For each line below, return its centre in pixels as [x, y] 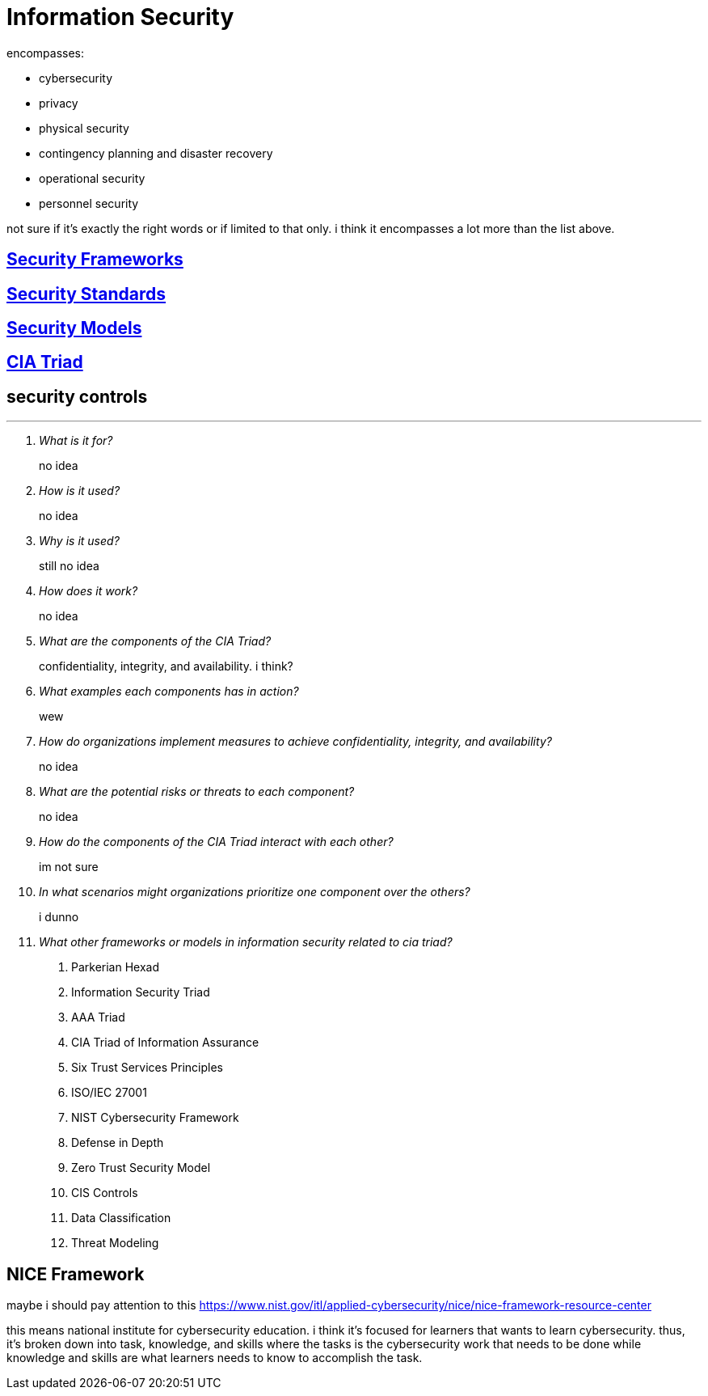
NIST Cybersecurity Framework [155, 1118]
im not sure [69, 867]
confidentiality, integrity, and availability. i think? [166, 666]
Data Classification [121, 1218]
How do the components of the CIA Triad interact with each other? [216, 842]
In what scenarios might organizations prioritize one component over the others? [255, 892]
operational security [92, 178]
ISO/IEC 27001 [109, 1093]
